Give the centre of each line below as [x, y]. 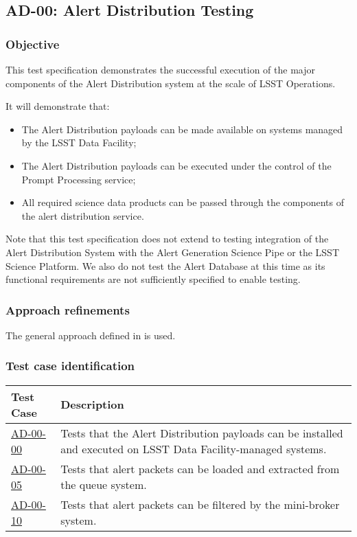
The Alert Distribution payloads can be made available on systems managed [182, 129]
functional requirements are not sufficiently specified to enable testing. [153, 279]
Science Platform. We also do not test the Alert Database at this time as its [165, 265]
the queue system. [104, 484]
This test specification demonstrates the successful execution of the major [160, 69]
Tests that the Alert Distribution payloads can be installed [202, 433]
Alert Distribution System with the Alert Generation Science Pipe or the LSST [172, 252]
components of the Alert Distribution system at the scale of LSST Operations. [171, 83]
